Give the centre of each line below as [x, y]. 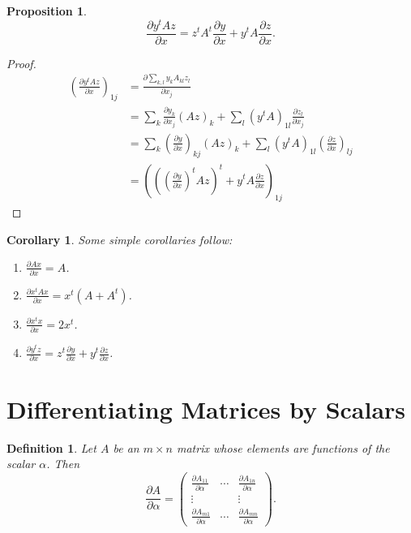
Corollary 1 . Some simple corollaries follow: [120, 239]
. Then [63, 464]
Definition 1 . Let [51, 447]
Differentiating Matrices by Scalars [206, 408]
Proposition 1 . [47, 11]
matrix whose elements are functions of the [283, 447]
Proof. [21, 63]
